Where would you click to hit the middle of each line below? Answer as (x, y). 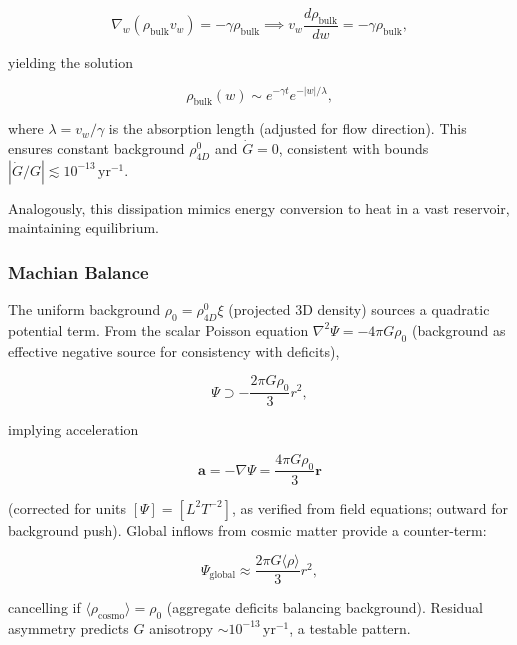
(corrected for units (67, 507)
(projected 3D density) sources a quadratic (359, 309)
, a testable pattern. (350, 627)
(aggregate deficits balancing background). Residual (325, 607)
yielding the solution (70, 61)
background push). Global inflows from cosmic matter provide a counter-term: (247, 529)
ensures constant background (96, 147)
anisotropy (181, 627)
